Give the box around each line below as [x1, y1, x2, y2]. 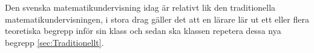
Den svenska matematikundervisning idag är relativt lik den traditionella [5, 1, 276, 13]
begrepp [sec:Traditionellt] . [5, 36, 104, 48]
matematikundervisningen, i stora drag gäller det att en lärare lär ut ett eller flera [5, 13, 309, 25]
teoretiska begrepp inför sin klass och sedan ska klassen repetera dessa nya [5, 24, 281, 37]
